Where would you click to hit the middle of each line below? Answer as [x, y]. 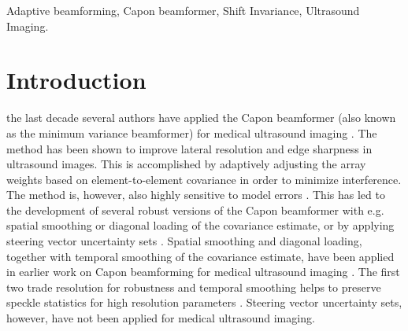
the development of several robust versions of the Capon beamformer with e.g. [195, 210]
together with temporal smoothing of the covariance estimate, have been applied [200, 256]
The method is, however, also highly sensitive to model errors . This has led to [196, 195]
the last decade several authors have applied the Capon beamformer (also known [201, 118]
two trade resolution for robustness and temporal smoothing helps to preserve [194, 287]
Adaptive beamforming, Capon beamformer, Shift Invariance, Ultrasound [183, 10]
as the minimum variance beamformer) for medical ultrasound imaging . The [192, 132]
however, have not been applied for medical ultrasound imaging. [161, 318]
